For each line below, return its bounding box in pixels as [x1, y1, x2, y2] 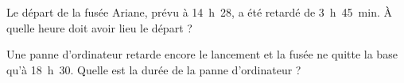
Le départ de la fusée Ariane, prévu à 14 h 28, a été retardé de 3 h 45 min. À [6, 4, 393, 20]
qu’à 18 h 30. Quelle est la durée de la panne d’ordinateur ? [6, 61, 301, 77]
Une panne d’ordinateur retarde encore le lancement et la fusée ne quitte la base [6, 46, 398, 62]
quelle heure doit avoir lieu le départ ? [6, 19, 192, 36]
